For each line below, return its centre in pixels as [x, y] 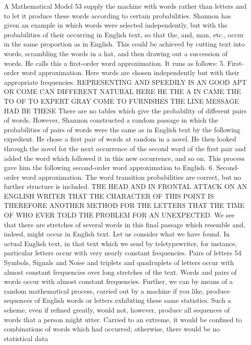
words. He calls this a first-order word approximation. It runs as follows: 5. [115, 63]
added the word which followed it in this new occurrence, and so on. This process [124, 158]
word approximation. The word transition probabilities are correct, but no [131, 177]
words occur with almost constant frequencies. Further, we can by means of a [118, 281]
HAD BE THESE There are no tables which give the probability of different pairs [125, 110]
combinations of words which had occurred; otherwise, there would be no [112, 329]
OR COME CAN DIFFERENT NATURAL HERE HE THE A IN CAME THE [123, 91]
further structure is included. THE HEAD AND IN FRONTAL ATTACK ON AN [125, 186]
